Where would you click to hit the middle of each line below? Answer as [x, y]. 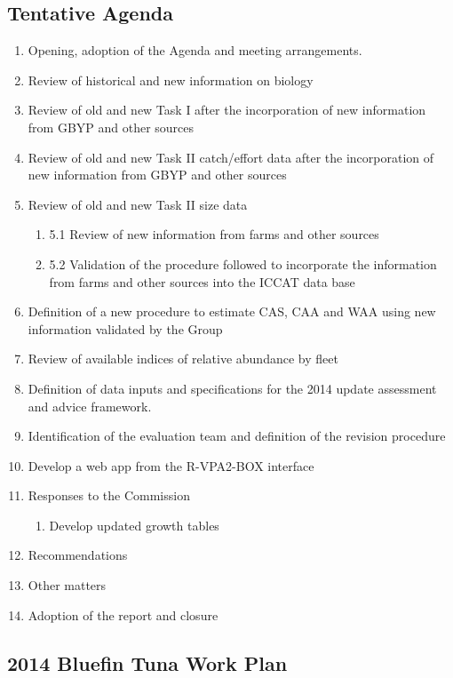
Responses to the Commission [109, 495]
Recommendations [78, 555]
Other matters [67, 585]
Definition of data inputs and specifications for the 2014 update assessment [232, 388]
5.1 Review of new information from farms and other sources [214, 234]
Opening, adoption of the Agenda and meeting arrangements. [195, 50]
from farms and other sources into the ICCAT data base [202, 281]
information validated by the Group [125, 328]
